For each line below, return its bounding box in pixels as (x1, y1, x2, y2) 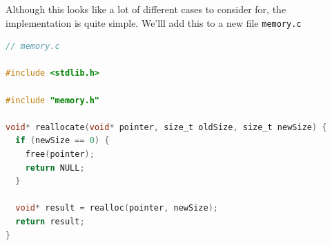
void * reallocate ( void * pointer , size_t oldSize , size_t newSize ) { (6, 122, 327, 132)
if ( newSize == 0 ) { (15, 136, 110, 146)
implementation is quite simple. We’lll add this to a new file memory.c (6, 15, 302, 30)
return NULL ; (25, 162, 85, 173)
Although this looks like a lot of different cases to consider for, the (6, 2, 286, 16)
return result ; (15, 216, 85, 226)
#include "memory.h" (6, 95, 100, 105)
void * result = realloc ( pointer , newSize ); (15, 203, 218, 213)
